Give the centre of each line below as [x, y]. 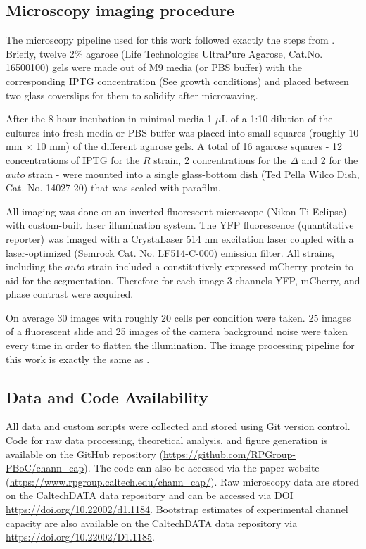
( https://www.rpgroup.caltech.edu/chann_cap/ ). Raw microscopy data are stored [182, 481]
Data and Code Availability [107, 397]
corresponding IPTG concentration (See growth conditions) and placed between [177, 81]
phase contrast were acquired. [70, 294]
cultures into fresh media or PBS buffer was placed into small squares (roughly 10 [182, 132]
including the [34, 266]
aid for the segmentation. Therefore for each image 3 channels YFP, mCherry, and [183, 280]
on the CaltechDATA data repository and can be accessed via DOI [150, 495]
